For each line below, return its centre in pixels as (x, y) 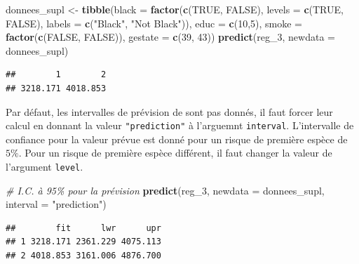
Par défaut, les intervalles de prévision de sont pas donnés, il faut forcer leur (169, 111)
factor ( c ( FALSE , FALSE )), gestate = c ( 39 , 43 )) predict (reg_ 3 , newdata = (170, 37)
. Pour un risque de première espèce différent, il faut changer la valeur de (175, 153)
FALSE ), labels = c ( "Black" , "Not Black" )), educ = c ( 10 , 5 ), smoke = (154, 23)
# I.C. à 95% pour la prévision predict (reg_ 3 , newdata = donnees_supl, (165, 190)
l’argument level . (45, 166)
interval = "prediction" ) (56, 204)
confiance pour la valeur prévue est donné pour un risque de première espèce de (177, 139)
